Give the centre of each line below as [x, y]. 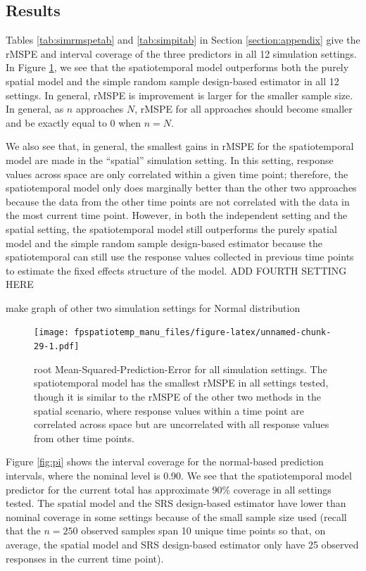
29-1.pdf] [57, 347]
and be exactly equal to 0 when [74, 122]
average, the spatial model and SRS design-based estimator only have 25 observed [182, 544]
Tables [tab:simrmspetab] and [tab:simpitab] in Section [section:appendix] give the [183, 40]
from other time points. [84, 438]
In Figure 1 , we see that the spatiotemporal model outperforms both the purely [177, 67]
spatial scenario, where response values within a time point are [169, 410]
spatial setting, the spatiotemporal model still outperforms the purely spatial [171, 228]
